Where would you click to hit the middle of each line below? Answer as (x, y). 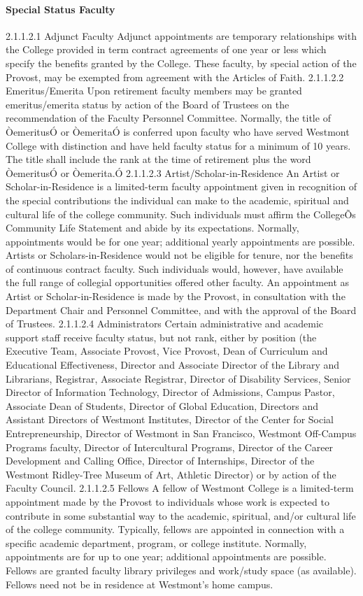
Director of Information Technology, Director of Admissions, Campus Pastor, (170, 392)
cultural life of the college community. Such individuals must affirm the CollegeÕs (181, 214)
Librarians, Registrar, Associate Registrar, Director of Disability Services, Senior (178, 378)
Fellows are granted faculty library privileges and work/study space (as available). (181, 570)
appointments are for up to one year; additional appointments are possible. (166, 556)
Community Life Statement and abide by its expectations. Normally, (152, 228)
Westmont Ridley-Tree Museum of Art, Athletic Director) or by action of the (171, 474)
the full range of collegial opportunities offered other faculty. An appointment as (178, 282)
